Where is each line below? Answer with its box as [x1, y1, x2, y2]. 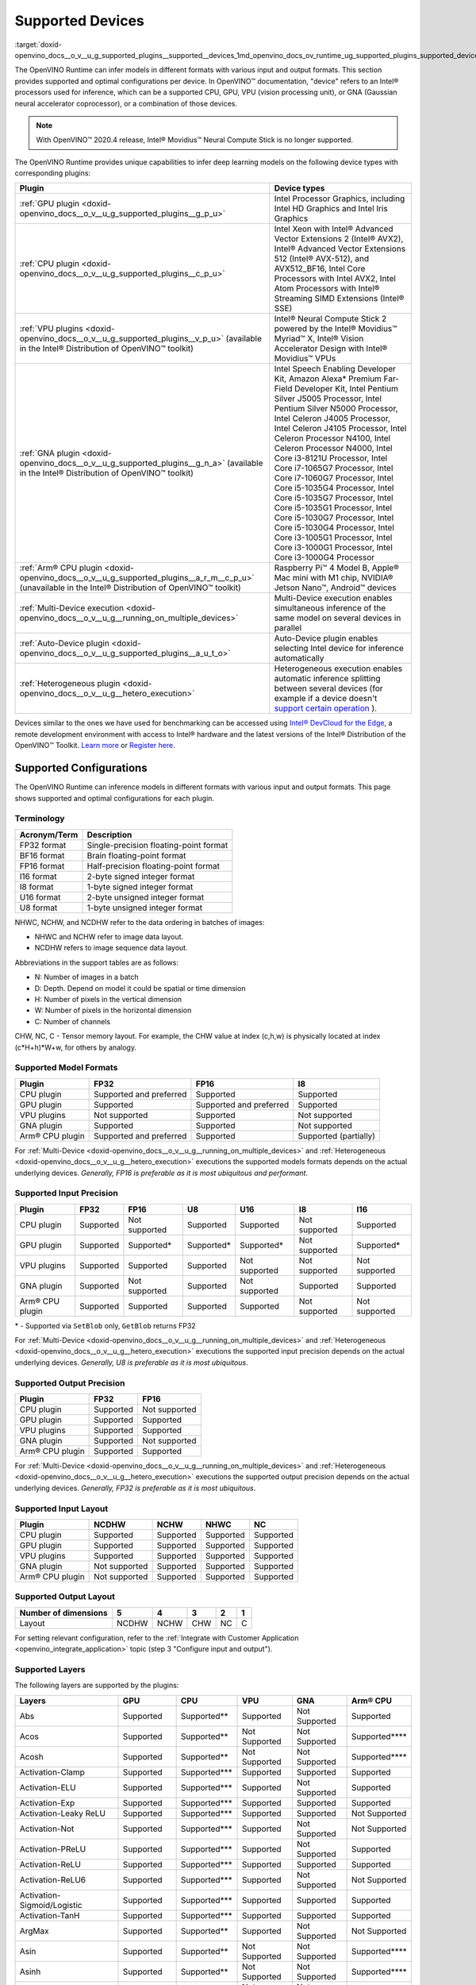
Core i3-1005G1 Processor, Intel [274, 532, 393, 543]
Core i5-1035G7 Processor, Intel [274, 492, 393, 503]
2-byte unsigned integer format [86, 892, 205, 903]
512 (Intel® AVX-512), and [274, 253, 370, 264]
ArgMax [19, 1925, 49, 1937]
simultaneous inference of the [274, 603, 386, 614]
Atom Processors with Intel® [274, 283, 380, 294]
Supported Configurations [14, 761, 148, 775]
